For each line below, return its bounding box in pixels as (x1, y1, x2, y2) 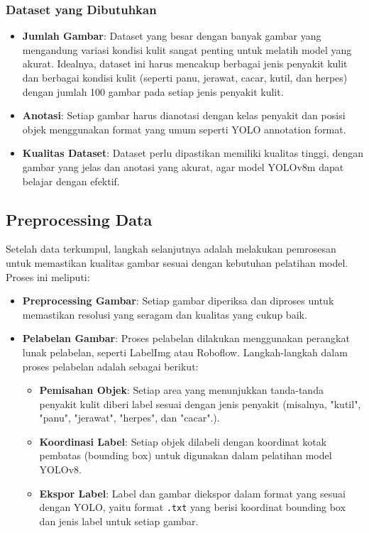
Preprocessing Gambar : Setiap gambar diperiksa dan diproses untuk (22, 293, 334, 308)
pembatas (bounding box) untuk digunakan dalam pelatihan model (39, 448, 332, 463)
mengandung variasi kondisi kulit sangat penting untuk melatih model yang (22, 42, 352, 57)
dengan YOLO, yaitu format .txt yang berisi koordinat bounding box (39, 500, 346, 515)
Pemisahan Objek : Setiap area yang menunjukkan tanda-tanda (39, 383, 324, 397)
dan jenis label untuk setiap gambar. (39, 513, 199, 528)
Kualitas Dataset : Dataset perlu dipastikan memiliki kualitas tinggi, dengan (22, 145, 363, 160)
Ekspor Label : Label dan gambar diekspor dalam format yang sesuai (39, 485, 346, 500)
